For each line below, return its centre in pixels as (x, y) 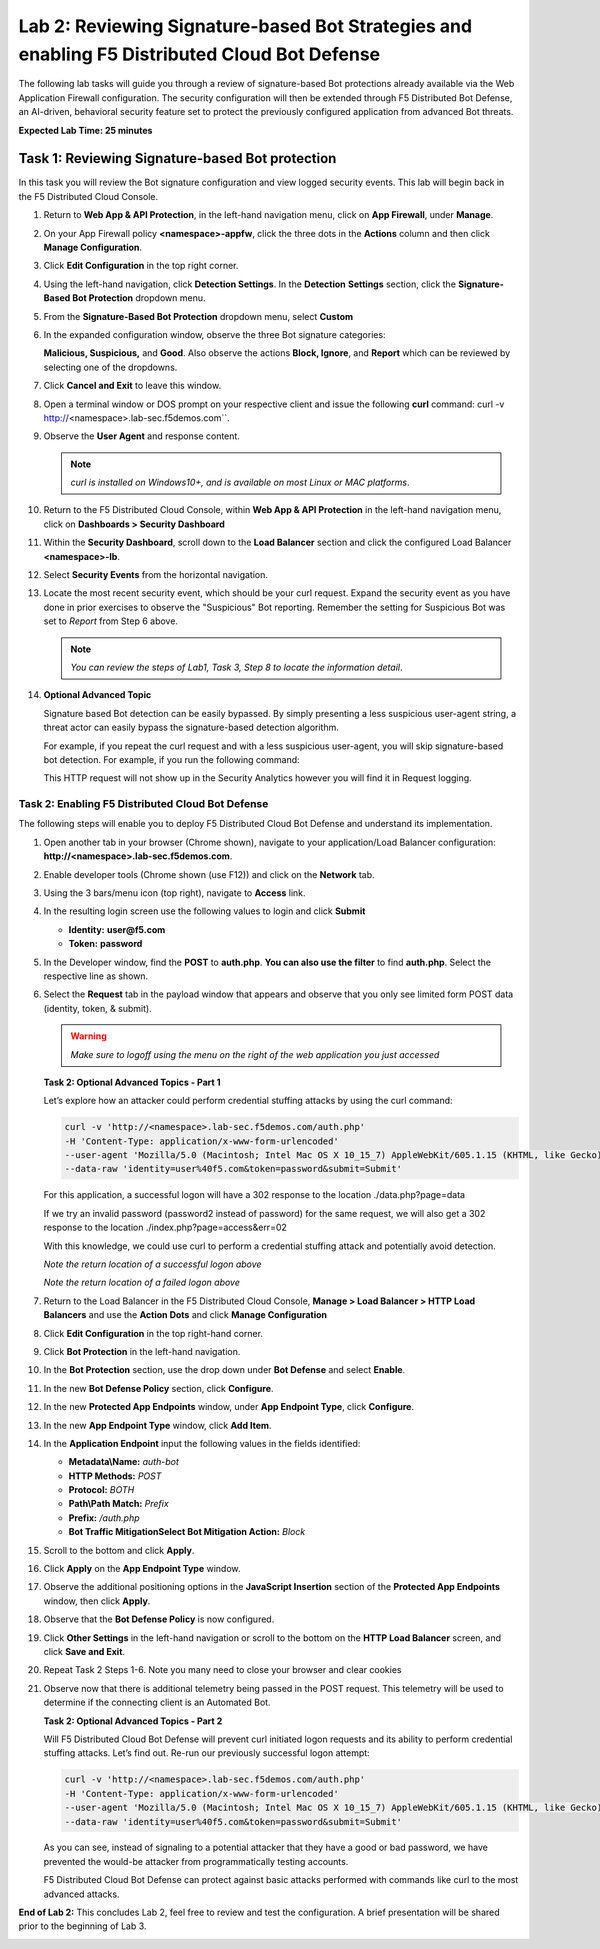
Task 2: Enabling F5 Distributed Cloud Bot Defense (143, 804)
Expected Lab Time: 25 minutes (85, 130)
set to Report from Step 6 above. (111, 621)
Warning (88, 1036)
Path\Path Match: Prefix (118, 1504)
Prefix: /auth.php (104, 1517)
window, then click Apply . (97, 1601)
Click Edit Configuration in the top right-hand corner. (153, 1333)
